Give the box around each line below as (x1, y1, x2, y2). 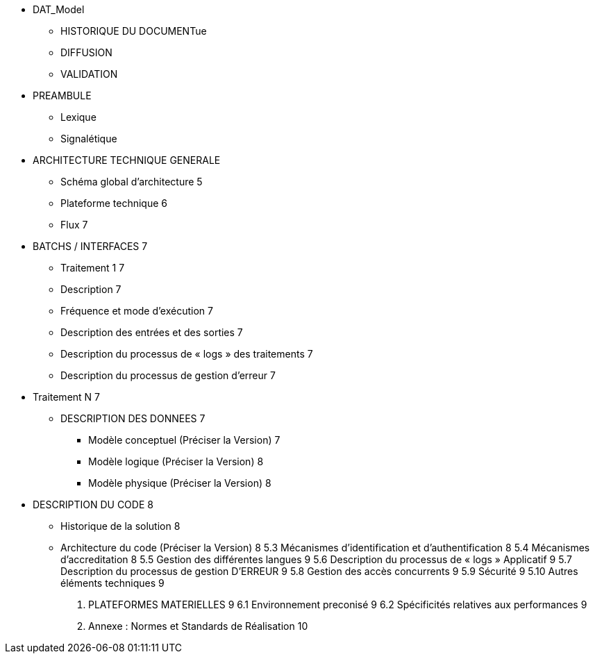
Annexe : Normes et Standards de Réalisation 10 (88, 620, 308, 632)
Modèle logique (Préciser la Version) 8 (88, 456, 264, 467)
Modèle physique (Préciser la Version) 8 (88, 477, 271, 489)
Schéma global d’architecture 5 (60, 176, 203, 187)
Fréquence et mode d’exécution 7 (60, 305, 213, 317)
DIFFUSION (60, 47, 112, 58)
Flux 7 (60, 219, 88, 231)
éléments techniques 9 (60, 577, 165, 589)
